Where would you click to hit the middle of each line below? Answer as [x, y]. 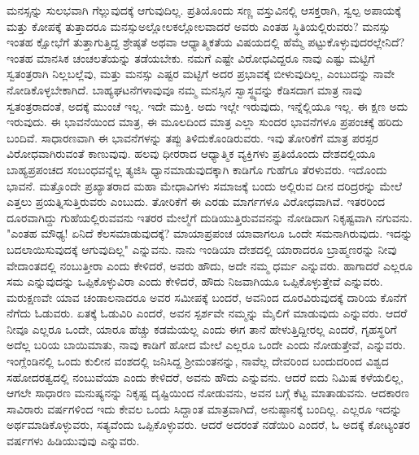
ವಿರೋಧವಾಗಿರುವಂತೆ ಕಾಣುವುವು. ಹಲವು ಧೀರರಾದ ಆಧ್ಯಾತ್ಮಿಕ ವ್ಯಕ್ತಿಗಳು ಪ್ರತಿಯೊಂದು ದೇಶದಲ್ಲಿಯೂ [191, 153]
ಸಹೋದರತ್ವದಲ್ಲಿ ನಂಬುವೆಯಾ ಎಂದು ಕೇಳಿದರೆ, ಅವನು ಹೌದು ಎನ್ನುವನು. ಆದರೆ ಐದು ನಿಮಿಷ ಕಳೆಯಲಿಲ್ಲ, [205, 376]
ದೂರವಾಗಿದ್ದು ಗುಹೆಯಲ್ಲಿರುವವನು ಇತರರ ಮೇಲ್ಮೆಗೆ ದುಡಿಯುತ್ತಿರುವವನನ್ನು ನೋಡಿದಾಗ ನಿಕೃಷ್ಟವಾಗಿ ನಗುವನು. [209, 217]
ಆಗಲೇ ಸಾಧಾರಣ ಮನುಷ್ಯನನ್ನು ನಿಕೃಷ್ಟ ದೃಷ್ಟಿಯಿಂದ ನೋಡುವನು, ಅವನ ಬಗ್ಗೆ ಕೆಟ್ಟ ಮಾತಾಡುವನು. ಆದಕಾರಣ [208, 393]
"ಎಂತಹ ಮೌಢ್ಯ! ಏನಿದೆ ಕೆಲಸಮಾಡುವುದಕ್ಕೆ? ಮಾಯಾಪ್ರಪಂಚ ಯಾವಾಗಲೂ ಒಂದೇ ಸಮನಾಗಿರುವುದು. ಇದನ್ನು [210, 233]
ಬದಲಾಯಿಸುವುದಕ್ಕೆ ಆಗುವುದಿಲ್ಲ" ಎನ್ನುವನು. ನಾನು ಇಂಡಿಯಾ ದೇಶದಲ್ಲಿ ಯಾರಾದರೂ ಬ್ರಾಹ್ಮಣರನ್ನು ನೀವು [202, 249]
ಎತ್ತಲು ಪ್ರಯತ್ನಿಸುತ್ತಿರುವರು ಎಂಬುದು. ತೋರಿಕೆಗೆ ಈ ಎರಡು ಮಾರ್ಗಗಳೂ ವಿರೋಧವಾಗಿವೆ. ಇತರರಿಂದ [196, 201]
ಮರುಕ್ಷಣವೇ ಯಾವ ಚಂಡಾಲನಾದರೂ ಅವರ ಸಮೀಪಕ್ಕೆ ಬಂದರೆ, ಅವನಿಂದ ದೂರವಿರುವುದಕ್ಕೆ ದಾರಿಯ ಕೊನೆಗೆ [207, 297]
